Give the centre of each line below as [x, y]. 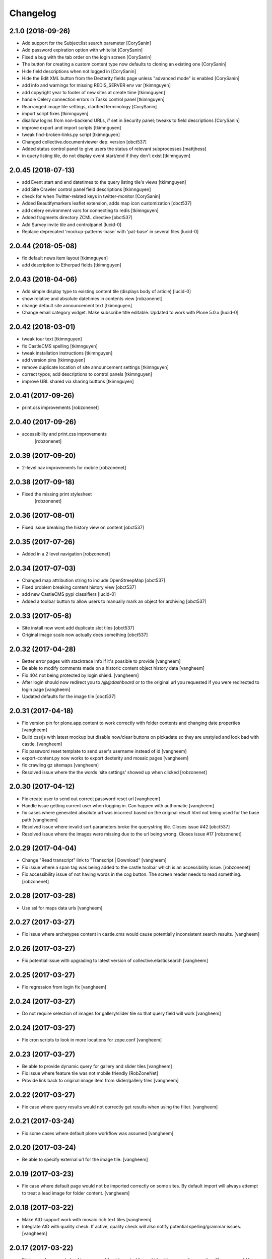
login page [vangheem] [46, 689]
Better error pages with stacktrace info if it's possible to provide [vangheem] [101, 661]
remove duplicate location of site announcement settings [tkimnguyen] [95, 367]
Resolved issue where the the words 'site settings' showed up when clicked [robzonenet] [115, 772]
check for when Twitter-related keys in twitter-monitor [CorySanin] [91, 196]
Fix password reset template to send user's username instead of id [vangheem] [104, 751]
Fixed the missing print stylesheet [57, 494]
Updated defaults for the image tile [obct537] [69, 696]
